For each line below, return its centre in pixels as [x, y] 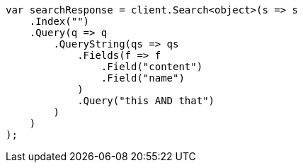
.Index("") [59, 21]
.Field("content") [152, 67]
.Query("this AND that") [146, 101]
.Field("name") [143, 78]
